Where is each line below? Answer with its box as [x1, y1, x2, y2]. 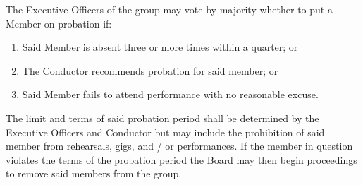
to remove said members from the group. [6, 166, 182, 181]
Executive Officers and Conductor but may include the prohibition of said [6, 124, 325, 139]
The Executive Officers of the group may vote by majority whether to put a [6, 2, 333, 16]
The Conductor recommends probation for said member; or [22, 63, 278, 78]
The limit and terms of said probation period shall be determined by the [6, 110, 319, 125]
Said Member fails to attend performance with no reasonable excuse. [22, 87, 319, 102]
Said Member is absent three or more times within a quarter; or [22, 40, 298, 54]
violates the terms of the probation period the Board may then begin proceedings [6, 152, 357, 167]
